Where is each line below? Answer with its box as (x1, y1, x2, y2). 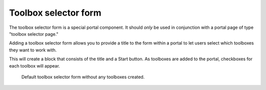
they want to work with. (9, 47, 57, 53)
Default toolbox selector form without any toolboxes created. (21, 74, 145, 80)
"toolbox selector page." (9, 31, 59, 37)
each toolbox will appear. (9, 63, 60, 68)
